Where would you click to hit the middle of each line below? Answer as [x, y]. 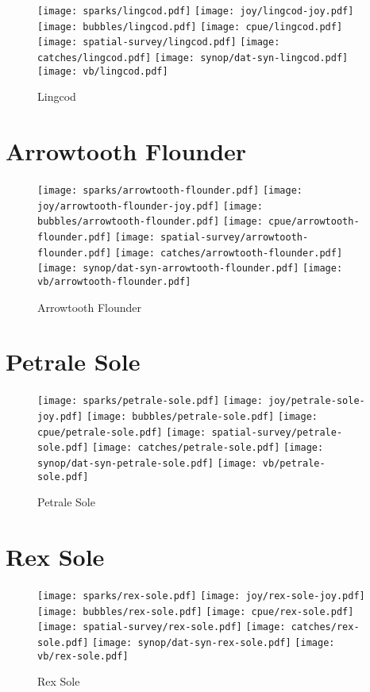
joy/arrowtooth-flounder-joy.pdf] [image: [150, 206]
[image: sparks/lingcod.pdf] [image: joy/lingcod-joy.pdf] [196, 11]
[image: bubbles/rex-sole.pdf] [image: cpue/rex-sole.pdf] [196, 611]
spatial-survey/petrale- [277, 432]
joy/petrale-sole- [317, 401]
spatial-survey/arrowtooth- [235, 237]
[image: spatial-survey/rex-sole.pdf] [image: [162, 627]
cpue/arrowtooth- [314, 222]
